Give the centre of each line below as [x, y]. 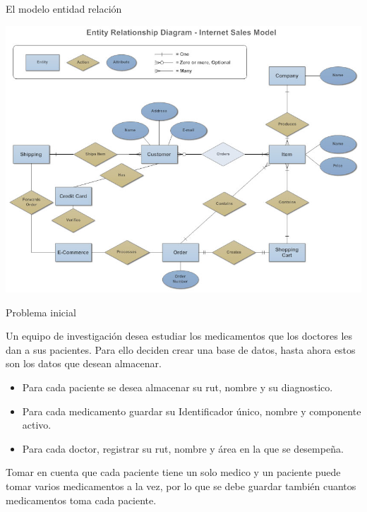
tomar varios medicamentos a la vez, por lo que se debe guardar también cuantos [181, 486]
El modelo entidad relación [64, 8]
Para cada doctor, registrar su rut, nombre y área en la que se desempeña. [183, 448]
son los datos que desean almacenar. [84, 363]
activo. [37, 425]
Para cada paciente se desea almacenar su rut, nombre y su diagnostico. [178, 387]
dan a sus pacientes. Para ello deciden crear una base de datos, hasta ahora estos [181, 349]
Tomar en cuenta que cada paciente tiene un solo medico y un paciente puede [173, 472]
